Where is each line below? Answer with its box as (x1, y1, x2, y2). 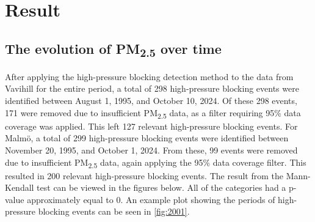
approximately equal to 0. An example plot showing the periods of (27, 193, 275, 205)
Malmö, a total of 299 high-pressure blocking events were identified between (5, 131, 289, 144)
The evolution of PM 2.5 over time (5, 39, 222, 60)
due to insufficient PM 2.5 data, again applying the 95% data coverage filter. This (5, 155, 306, 170)
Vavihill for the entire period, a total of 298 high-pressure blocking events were (5, 82, 299, 95)
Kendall (5, 181, 34, 194)
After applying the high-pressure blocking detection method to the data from (5, 70, 294, 83)
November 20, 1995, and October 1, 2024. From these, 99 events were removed (5, 143, 298, 156)
